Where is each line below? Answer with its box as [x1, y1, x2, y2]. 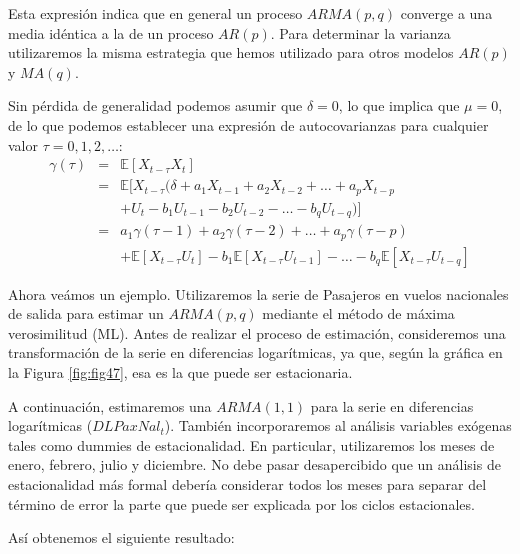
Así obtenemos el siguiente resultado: [8, 527, 235, 548]
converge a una [400, 3, 493, 23]
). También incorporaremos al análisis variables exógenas [164, 415, 512, 436]
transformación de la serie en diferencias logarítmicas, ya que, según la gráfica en [8, 342, 503, 363]
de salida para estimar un [8, 303, 164, 324]
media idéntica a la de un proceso [8, 22, 214, 43]
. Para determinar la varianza [270, 22, 451, 43]
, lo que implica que [338, 95, 460, 116]
